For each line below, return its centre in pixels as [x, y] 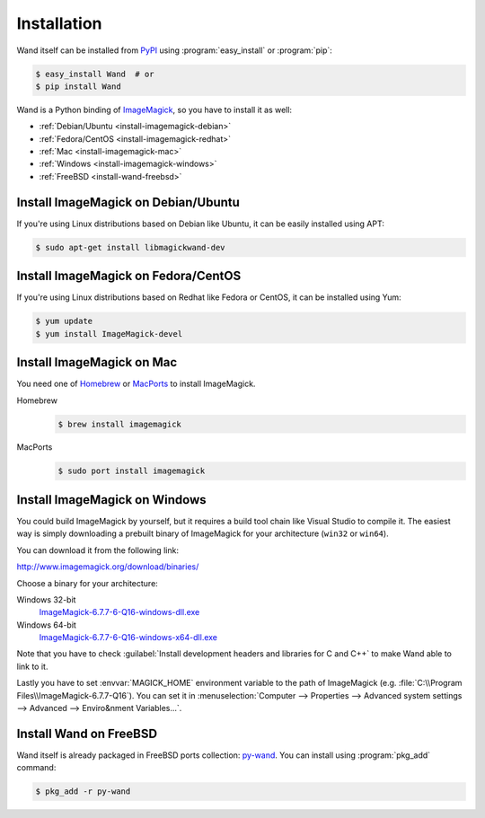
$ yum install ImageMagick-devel [109, 334]
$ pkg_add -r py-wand [83, 792]
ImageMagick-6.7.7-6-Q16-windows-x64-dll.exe [128, 638]
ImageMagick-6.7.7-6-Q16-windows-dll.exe [119, 612]
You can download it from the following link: [98, 550]
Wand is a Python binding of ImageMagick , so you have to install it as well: [154, 110]
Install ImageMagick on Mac [97, 362]
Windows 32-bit [46, 599]
